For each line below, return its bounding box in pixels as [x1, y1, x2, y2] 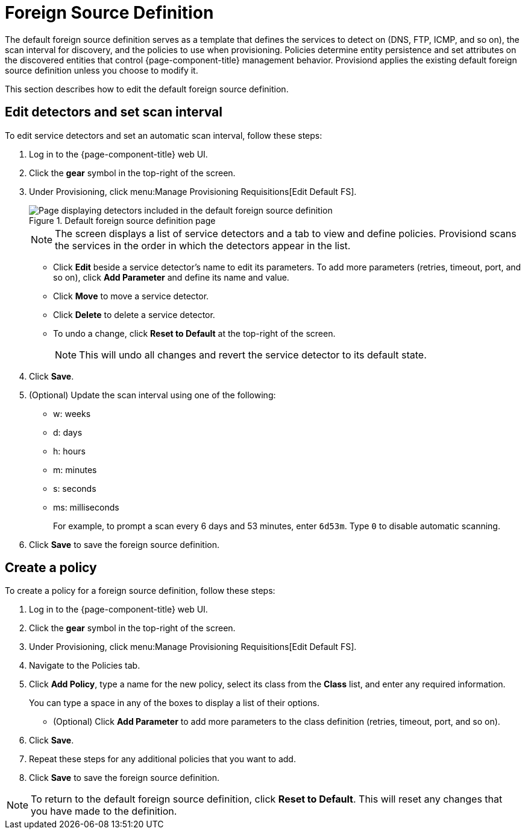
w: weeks [53, 408, 91, 419]
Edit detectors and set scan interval [5, 104, 222, 120]
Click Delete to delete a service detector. [53, 309, 215, 320]
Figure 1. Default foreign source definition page [29, 215, 216, 226]
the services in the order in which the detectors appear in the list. [55, 239, 351, 252]
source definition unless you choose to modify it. [5, 65, 198, 75]
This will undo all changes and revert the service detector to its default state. [79, 348, 427, 361]
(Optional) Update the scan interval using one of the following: [29, 389, 276, 400]
